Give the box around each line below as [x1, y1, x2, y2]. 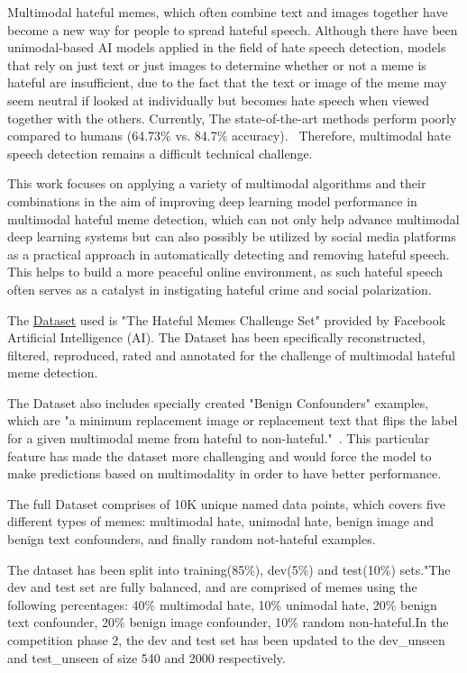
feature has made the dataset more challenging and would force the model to [7, 446, 432, 465]
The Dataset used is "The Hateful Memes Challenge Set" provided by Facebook [7, 310, 446, 329]
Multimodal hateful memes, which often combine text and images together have [7, 3, 448, 21]
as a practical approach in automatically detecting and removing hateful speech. [7, 244, 450, 263]
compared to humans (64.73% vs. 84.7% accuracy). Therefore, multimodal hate [7, 126, 451, 145]
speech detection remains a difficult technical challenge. [7, 143, 313, 162]
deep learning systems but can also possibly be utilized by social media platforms [7, 227, 456, 246]
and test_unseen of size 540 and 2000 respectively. [7, 648, 286, 667]
